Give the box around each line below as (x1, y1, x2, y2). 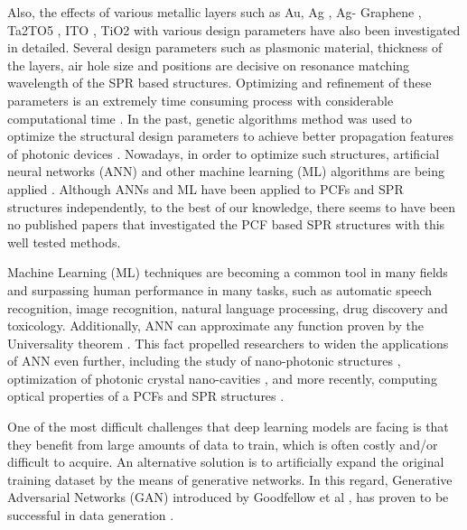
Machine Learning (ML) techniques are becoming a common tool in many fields (7, 263, 448, 282)
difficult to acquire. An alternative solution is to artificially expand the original (7, 452, 444, 471)
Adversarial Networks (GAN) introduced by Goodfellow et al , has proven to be (7, 488, 449, 507)
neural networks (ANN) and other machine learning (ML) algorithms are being (7, 162, 444, 181)
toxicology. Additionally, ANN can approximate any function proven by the (7, 316, 424, 335)
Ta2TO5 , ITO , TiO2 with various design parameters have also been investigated (7, 20, 461, 39)
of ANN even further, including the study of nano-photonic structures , (7, 351, 401, 370)
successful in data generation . (7, 506, 174, 525)
